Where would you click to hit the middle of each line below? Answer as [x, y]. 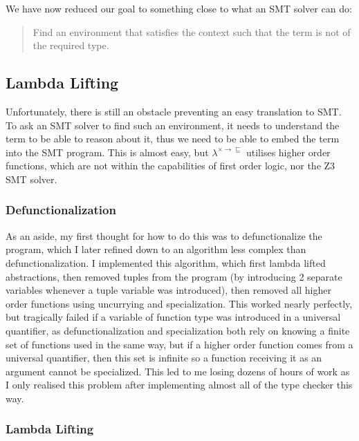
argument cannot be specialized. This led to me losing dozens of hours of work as [178, 371]
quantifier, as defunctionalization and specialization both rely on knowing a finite [178, 330]
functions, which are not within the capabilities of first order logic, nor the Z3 [171, 166]
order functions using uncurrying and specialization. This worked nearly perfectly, [179, 303]
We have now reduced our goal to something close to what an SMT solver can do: [179, 8]
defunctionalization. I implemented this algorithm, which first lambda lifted [166, 262]
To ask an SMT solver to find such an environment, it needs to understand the [173, 125]
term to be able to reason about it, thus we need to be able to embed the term [173, 139]
